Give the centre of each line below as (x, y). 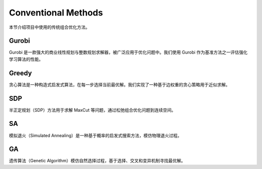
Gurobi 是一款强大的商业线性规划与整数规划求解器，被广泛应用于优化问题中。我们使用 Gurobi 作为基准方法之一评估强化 (128, 52)
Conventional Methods (56, 13)
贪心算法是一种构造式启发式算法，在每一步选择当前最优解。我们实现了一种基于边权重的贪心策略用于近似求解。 (119, 84)
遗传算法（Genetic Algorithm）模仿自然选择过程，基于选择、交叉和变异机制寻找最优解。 (97, 161)
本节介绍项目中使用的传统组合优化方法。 (49, 27)
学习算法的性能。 (26, 59)
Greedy (20, 73)
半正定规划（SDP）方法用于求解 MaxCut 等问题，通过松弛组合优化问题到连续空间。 (92, 110)
